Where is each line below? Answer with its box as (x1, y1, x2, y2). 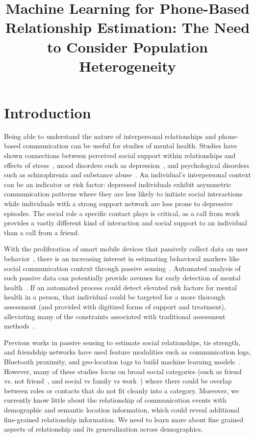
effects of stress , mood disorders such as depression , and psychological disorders (4, 160, 250, 170)
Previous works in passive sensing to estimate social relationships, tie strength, (4, 337, 240, 347)
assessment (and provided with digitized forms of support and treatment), (4, 301, 226, 311)
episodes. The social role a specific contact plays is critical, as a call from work (4, 208, 240, 218)
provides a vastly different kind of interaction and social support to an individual (4, 218, 247, 228)
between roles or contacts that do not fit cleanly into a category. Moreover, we (4, 385, 239, 395)
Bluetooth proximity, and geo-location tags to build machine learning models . (4, 356, 240, 366)
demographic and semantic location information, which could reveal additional (4, 404, 240, 414)
